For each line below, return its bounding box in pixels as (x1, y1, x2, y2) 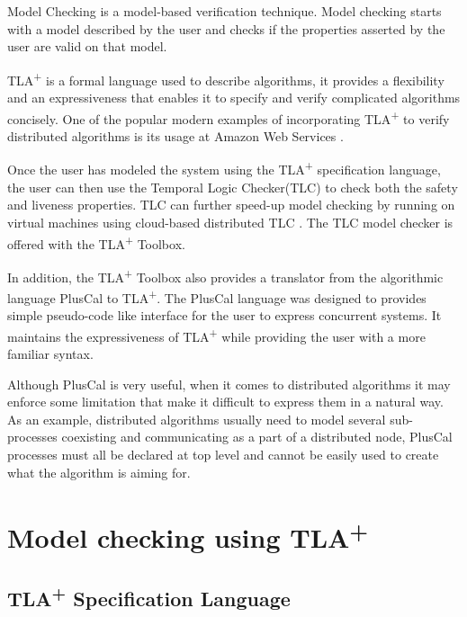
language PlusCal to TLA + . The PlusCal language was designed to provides (7, 286, 427, 307)
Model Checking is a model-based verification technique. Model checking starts (7, 2, 442, 20)
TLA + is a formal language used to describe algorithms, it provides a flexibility (7, 67, 445, 89)
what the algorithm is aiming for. (7, 462, 191, 481)
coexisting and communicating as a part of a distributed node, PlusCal (61, 427, 453, 446)
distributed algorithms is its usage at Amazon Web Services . (7, 126, 344, 145)
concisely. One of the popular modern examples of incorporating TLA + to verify (7, 106, 450, 128)
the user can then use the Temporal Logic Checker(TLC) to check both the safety (7, 177, 458, 196)
